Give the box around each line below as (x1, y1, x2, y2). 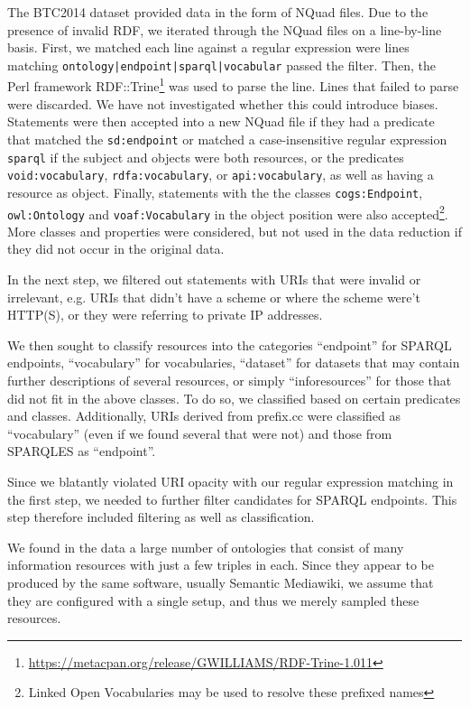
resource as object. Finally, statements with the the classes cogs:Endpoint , (7, 182, 423, 201)
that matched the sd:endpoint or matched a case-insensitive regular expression (7, 129, 447, 148)
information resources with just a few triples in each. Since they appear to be (7, 555, 435, 574)
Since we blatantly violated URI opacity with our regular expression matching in (7, 471, 454, 490)
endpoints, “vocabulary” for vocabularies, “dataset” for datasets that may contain (7, 353, 460, 372)
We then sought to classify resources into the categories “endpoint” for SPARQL (7, 335, 452, 354)
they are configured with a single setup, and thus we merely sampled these (7, 591, 419, 609)
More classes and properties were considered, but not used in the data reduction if (7, 221, 462, 240)
